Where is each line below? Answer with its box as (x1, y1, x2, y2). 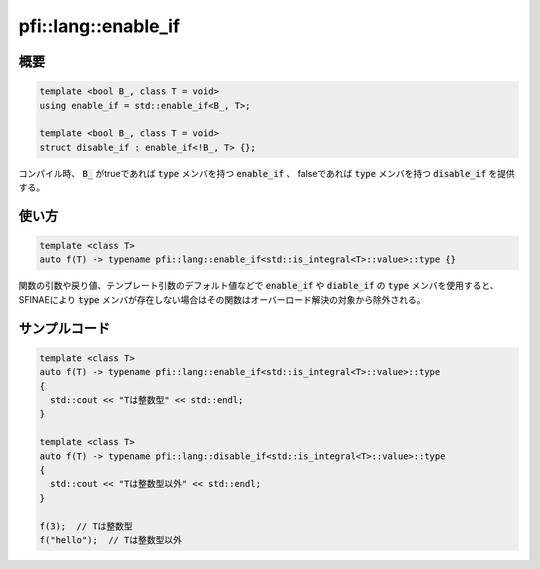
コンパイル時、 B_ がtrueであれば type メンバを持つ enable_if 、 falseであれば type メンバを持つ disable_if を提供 (18, 167, 515, 179)
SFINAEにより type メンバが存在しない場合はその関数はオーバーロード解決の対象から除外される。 (18, 293, 426, 305)
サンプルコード (18, 320, 110, 337)
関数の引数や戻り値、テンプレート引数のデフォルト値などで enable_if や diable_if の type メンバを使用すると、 (18, 280, 499, 292)
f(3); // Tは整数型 (39, 520, 134, 532)
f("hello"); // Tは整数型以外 (39, 534, 182, 545)
